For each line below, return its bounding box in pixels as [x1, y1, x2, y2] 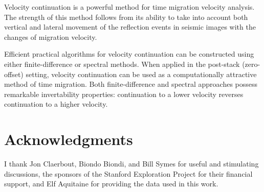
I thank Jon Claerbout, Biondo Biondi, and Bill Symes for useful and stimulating [4, 158, 259, 169]
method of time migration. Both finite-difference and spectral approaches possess [4, 79, 258, 89]
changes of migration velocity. [4, 31, 97, 42]
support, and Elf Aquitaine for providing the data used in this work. [4, 178, 218, 189]
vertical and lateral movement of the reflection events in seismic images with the [4, 21, 256, 32]
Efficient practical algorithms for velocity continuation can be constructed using [4, 49, 254, 59]
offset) [4, 68, 24, 79]
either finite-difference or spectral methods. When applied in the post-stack [4, 58, 240, 69]
